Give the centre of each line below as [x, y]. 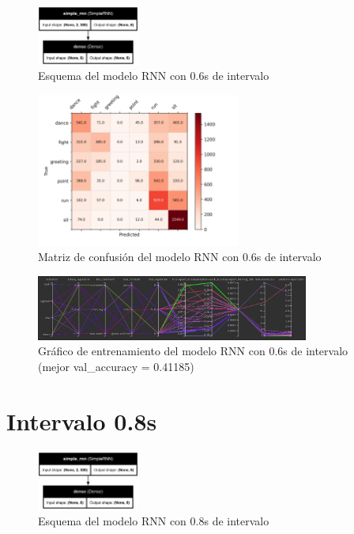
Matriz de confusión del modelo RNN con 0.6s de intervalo [180, 257]
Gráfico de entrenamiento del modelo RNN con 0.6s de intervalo [193, 351]
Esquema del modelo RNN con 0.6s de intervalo [154, 76]
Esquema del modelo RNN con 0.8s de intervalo [154, 520]
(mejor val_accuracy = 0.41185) [116, 366]
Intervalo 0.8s [82, 420]
